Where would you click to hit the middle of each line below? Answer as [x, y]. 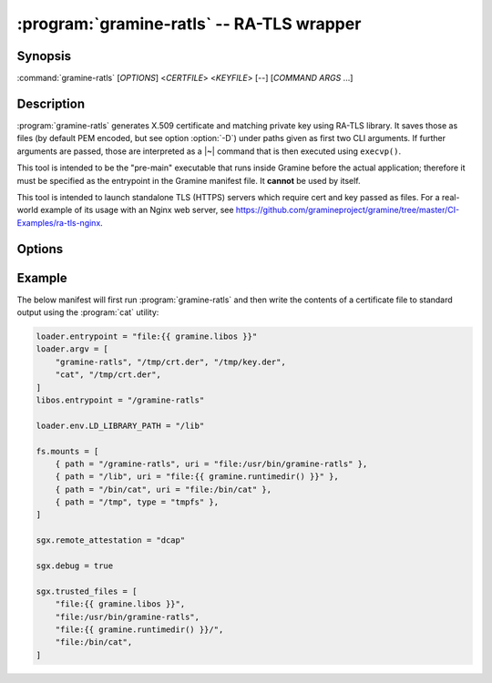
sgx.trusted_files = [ [87, 591]
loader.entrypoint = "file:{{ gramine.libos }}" [147, 336]
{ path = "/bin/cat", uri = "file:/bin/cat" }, [164, 489]
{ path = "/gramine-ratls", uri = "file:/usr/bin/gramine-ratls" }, [211, 464]
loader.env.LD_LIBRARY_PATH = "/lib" [120, 425]
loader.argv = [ [72, 349]
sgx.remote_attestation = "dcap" [111, 540]
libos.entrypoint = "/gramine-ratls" [120, 400]
